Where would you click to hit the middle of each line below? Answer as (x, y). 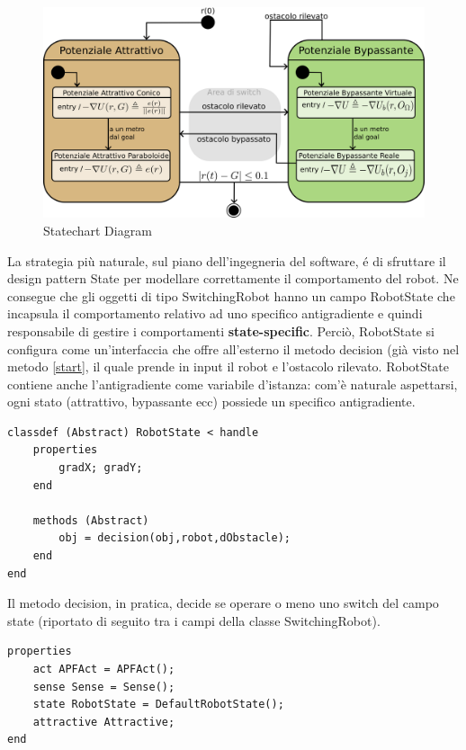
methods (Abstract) (91, 520)
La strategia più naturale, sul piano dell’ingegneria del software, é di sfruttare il (227, 260)
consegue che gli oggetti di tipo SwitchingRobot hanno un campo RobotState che (231, 295)
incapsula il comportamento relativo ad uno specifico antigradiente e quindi (215, 313)
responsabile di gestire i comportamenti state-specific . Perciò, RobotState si (221, 330)
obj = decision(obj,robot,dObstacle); (175, 538)
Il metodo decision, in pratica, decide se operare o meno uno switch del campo (223, 603)
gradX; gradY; (101, 468)
